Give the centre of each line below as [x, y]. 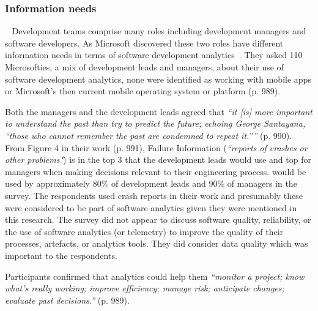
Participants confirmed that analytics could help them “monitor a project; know [155, 276]
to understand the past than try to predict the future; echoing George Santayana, [155, 123]
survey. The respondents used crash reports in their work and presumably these [154, 195]
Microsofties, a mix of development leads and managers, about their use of [144, 67]
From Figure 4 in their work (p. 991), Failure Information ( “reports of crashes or [156, 147]
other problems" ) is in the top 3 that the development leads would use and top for [158, 159]
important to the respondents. [61, 255]
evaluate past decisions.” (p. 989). [67, 300]
